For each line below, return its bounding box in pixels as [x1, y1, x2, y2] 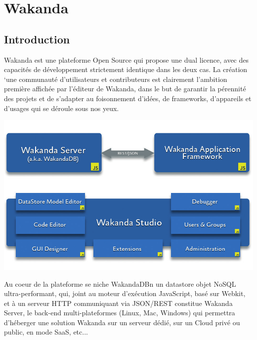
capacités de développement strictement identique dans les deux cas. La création [4, 64, 248, 75]
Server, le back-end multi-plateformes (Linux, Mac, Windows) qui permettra [4, 307, 235, 318]
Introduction [4, 31, 70, 46]
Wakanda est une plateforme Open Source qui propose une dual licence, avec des [4, 54, 249, 65]
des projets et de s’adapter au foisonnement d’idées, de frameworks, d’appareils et [4, 93, 252, 103]
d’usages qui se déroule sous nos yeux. [4, 103, 119, 113]
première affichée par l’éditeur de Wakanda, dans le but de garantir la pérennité [4, 83, 246, 94]
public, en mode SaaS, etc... [4, 327, 88, 337]
